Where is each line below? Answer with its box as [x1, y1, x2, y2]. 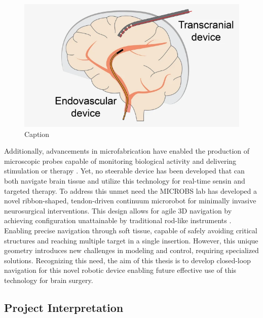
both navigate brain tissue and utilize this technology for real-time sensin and [4, 175, 245, 186]
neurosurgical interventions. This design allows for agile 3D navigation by [4, 205, 232, 216]
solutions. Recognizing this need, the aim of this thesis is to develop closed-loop [4, 255, 251, 265]
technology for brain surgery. [4, 274, 93, 285]
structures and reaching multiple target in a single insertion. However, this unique [4, 235, 258, 245]
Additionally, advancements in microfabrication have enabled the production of [4, 146, 250, 156]
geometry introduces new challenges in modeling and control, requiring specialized [4, 245, 259, 256]
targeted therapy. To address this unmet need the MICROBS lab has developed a [4, 185, 257, 196]
